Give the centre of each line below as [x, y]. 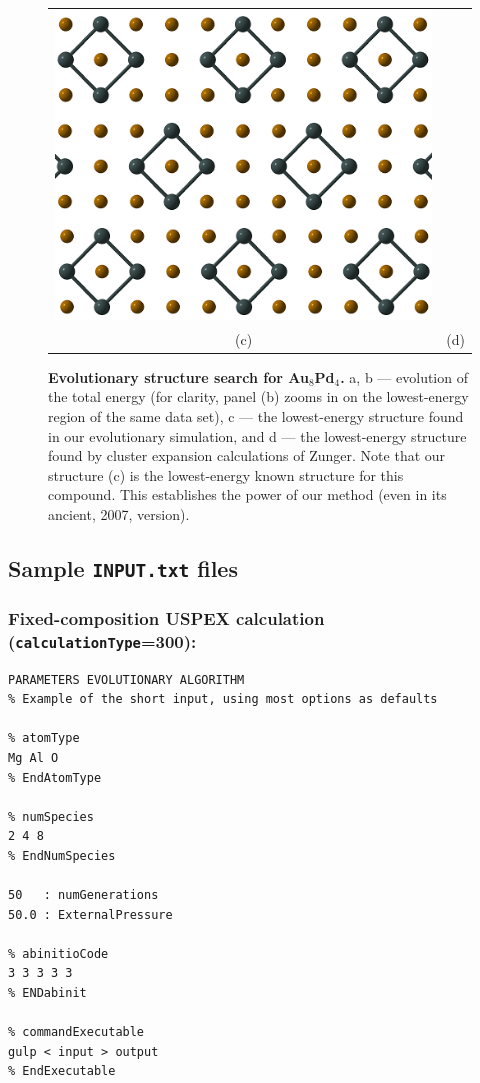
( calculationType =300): [102, 640]
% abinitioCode [58, 953]
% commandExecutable [76, 1032]
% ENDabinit [47, 993]
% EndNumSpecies [62, 855]
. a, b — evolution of [404, 376]
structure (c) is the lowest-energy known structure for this [226, 474]
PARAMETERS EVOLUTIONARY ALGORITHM [126, 679]
